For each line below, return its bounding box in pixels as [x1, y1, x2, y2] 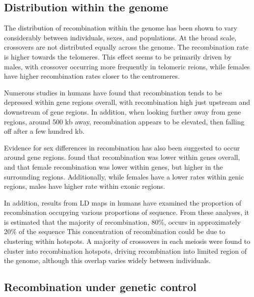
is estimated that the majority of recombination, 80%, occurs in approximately [4, 216, 241, 227]
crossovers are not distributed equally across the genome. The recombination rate [4, 42, 249, 52]
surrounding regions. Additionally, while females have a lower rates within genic [4, 171, 244, 181]
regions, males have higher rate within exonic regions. [4, 181, 165, 191]
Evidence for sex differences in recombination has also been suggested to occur [4, 142, 240, 152]
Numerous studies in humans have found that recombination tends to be [4, 87, 222, 97]
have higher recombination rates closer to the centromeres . [4, 71, 180, 81]
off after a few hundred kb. [4, 126, 85, 136]
